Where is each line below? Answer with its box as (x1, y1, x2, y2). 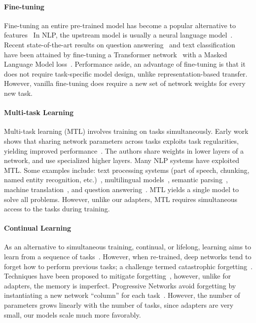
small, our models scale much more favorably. (4, 309, 141, 320)
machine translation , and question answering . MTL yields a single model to (4, 184, 239, 194)
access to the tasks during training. (4, 203, 110, 214)
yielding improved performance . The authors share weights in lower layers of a (4, 145, 244, 156)
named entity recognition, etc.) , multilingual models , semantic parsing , (4, 174, 228, 185)
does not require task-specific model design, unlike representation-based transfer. (4, 68, 248, 79)
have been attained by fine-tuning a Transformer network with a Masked (4, 49, 227, 59)
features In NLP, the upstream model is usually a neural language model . (4, 30, 233, 40)
